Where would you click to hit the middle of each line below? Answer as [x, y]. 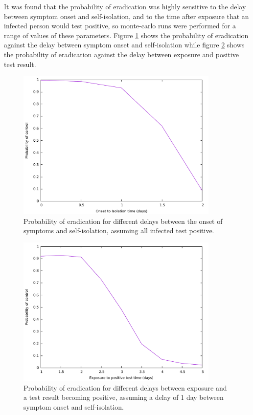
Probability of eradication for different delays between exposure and [125, 387]
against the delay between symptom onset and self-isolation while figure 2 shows [124, 45]
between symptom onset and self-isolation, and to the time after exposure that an [126, 16]
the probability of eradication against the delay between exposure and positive [121, 54]
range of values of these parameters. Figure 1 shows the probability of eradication [126, 35]
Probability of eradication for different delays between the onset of [123, 221]
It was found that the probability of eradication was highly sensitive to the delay [125, 6]
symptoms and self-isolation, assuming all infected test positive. [119, 230]
